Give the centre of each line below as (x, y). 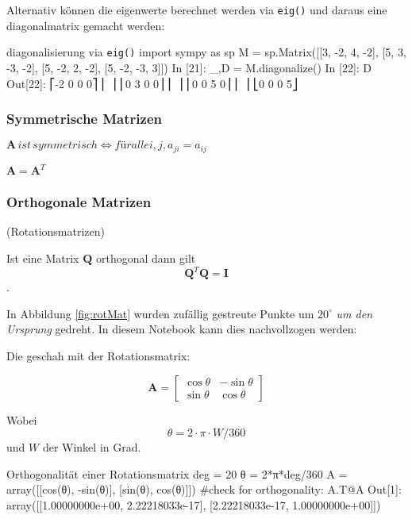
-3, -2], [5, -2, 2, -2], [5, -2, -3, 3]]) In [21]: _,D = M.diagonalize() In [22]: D (189, 67)
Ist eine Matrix (43, 258)
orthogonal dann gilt (146, 258)
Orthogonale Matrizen (79, 202)
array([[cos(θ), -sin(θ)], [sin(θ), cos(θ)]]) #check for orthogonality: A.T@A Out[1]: (204, 489)
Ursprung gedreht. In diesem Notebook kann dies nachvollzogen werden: (182, 329)
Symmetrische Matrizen (84, 119)
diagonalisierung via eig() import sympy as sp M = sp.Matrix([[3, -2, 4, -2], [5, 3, (206, 52)
